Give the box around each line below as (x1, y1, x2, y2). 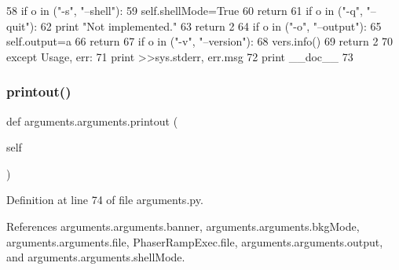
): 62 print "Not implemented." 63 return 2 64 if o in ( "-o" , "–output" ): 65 (29, 17, 382, 34)
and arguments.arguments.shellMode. (6, 249, 185, 265)
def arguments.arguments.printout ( (6, 112, 178, 129)
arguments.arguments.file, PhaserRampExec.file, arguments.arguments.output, (6, 233, 383, 250)
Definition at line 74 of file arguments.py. (6, 192, 203, 208)
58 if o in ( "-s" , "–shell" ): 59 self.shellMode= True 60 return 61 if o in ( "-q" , (6, 2, 363, 18)
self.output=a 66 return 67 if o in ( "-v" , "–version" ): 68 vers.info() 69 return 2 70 (6, 33, 394, 49)
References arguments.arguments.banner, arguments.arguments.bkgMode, (6, 217, 360, 234)
